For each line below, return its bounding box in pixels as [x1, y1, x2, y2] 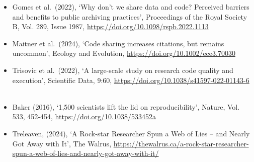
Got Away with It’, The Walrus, [12, 138, 112, 148]
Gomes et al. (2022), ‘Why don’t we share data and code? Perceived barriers [12, 2, 249, 12]
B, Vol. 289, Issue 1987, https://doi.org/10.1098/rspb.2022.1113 [12, 21, 209, 32]
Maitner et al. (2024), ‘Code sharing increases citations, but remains [12, 38, 224, 48]
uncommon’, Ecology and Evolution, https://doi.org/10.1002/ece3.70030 [12, 48, 235, 58]
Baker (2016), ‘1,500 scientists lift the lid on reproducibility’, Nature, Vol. [12, 101, 240, 112]
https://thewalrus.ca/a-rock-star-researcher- [113, 138, 249, 148]
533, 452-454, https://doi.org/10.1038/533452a [12, 111, 156, 122]
